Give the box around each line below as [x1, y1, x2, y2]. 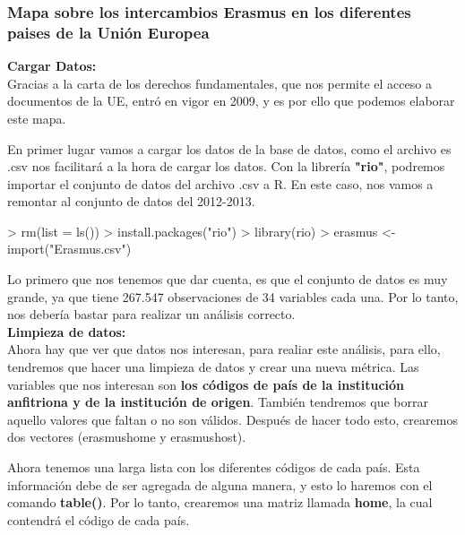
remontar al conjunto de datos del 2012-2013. [7, 192, 255, 211]
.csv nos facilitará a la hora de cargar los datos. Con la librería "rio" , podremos [7, 157, 445, 176]
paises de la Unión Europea [7, 21, 210, 43]
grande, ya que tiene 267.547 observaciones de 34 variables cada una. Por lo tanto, [7, 287, 459, 306]
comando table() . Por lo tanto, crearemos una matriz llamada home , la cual [7, 493, 433, 512]
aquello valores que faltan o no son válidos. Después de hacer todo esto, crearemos [7, 410, 458, 428]
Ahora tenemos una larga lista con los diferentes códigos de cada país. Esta [7, 458, 420, 477]
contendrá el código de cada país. [7, 510, 190, 529]
